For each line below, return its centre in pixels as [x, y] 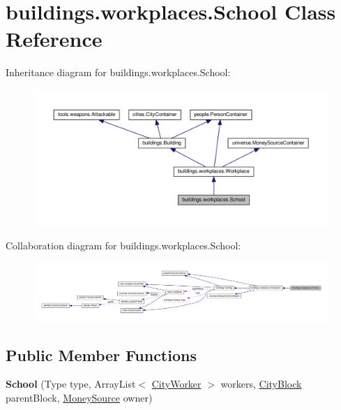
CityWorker [176, 384]
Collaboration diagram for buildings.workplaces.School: [123, 245]
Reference [54, 39]
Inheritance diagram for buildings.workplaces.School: [118, 72]
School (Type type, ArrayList [71, 384]
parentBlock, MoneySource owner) [79, 397]
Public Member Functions [101, 354]
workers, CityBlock [261, 384]
